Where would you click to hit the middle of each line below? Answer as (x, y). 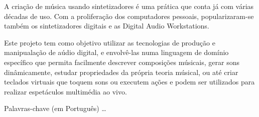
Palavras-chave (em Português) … (55, 108)
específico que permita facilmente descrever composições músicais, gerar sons (122, 62)
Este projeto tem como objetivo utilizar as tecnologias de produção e (110, 42)
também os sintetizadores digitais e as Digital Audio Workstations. (107, 26)
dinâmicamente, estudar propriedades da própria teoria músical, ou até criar (121, 72)
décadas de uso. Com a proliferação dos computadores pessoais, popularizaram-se (129, 16)
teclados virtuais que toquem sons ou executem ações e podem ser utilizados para (129, 82)
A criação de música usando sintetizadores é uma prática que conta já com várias (129, 6)
